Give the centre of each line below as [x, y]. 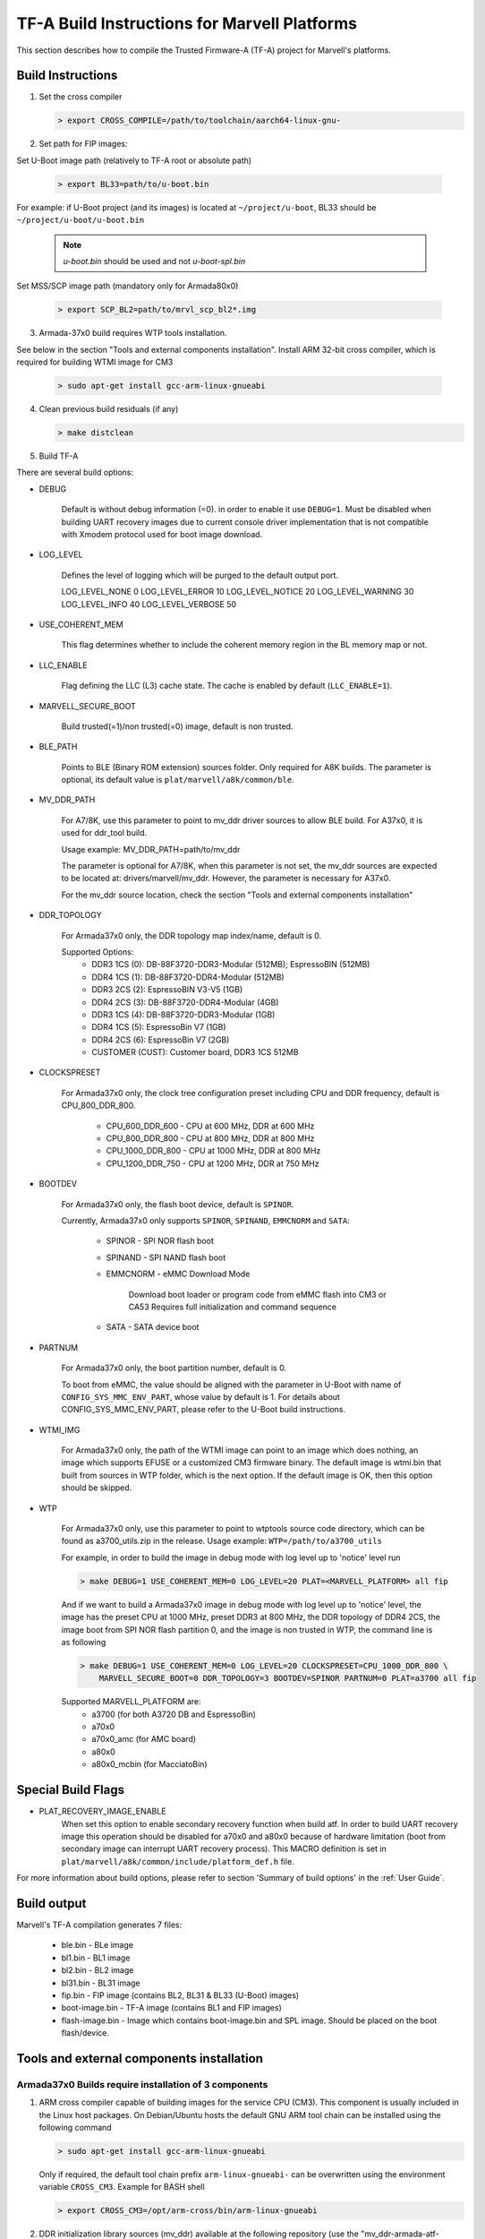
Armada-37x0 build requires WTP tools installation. [133, 333]
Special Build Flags [71, 1790]
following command [75, 2128]
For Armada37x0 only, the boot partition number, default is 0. [174, 1368]
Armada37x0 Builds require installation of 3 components [142, 2084]
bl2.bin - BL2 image [98, 1970]
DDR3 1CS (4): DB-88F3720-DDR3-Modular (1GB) [183, 1014]
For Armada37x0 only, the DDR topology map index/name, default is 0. [191, 935]
